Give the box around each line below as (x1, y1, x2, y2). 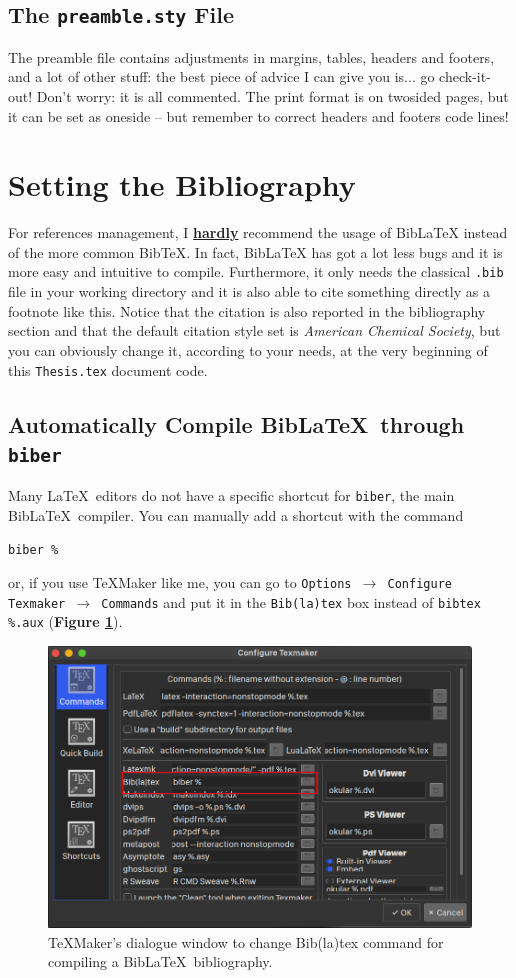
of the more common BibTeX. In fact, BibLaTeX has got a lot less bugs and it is (8, 241, 503, 262)
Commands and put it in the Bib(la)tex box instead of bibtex (101, 591, 481, 612)
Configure (387, 577, 452, 592)
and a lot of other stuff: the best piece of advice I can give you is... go (8, 66, 435, 87)
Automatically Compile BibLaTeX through (8, 408, 465, 439)
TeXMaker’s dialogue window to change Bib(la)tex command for (48, 931, 444, 952)
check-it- (439, 66, 491, 87)
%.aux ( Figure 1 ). (8, 611, 123, 632)
